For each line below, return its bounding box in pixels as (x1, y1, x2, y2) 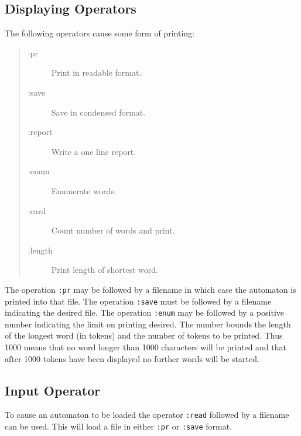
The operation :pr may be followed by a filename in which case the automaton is (5, 283, 296, 295)
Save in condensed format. (51, 106, 146, 118)
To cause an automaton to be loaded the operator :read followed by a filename (5, 408, 289, 421)
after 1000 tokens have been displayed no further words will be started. (5, 352, 259, 364)
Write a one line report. (51, 145, 136, 157)
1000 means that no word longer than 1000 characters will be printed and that (5, 341, 287, 353)
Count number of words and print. (51, 224, 175, 236)
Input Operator (5, 381, 101, 399)
